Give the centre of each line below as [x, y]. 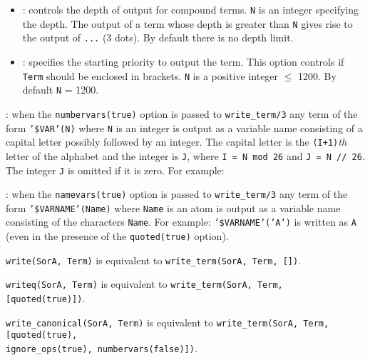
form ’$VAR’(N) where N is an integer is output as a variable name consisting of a [184, 127]
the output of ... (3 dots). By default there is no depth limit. [158, 37]
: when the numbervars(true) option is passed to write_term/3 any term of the [182, 113]
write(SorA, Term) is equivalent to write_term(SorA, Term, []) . [154, 260]
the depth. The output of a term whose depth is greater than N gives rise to [187, 23]
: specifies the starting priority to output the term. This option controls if [183, 61]
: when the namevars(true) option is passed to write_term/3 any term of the [177, 194]
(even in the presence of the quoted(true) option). [117, 236]
